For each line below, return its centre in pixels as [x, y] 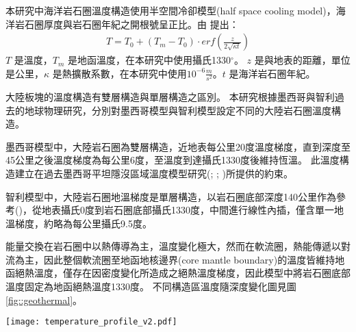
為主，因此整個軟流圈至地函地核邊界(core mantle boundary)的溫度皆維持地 [180, 259]
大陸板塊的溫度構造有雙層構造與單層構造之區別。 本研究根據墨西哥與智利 [170, 96]
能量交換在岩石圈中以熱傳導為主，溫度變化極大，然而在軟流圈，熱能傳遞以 [173, 246]
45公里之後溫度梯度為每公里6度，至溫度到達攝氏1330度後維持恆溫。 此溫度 [173, 160]
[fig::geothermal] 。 [44, 299]
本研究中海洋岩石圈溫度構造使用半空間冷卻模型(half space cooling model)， [171, 10]
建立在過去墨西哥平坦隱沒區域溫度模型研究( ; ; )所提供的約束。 [154, 173]
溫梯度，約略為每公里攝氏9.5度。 [79, 223]
